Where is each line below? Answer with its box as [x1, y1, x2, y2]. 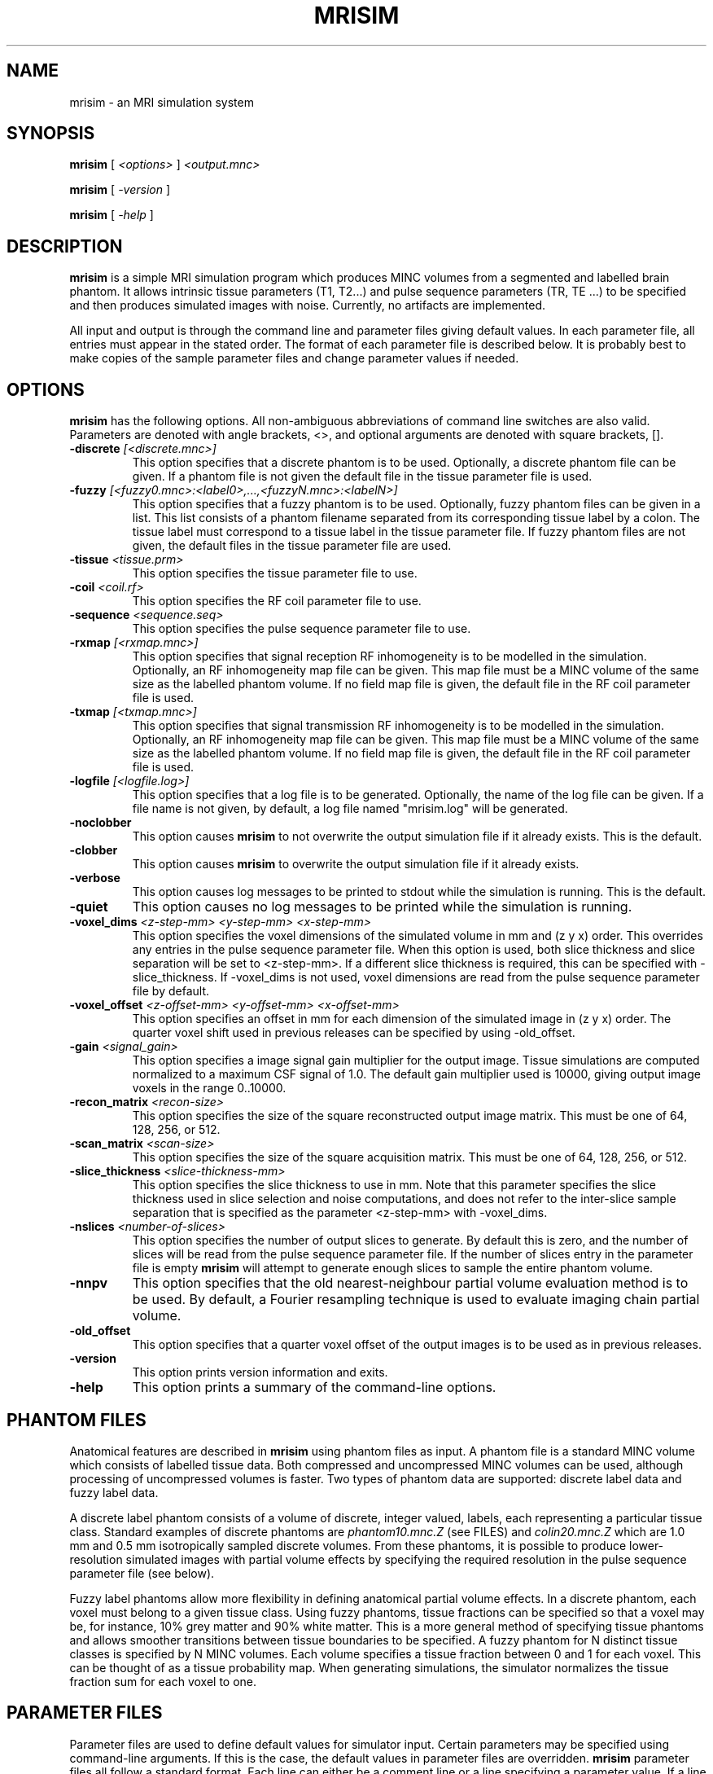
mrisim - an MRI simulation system [69, 94, 254, 109]
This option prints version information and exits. [132, 1365, 388, 1380]
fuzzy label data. [69, 1485, 159, 1500]
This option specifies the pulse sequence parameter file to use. [132, 621, 471, 636]
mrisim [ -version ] [69, 182, 171, 197]
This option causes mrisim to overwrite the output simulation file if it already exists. [132, 857, 580, 872]
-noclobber [69, 815, 132, 830]
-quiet [69, 898, 108, 916]
